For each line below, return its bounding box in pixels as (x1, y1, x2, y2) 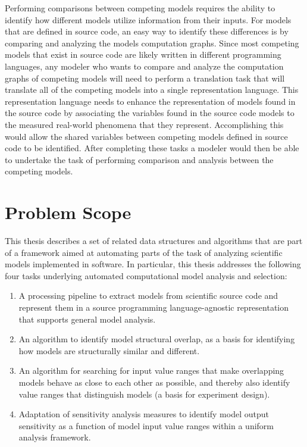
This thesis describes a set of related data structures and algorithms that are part (5, 235, 303, 247)
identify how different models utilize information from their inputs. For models (5, 13, 292, 26)
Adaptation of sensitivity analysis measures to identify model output (18, 408, 269, 420)
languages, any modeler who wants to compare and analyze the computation (5, 60, 284, 72)
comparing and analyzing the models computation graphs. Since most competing (5, 36, 299, 49)
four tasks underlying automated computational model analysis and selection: (5, 269, 287, 282)
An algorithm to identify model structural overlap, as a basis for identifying (18, 333, 295, 345)
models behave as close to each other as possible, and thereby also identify (18, 376, 290, 388)
